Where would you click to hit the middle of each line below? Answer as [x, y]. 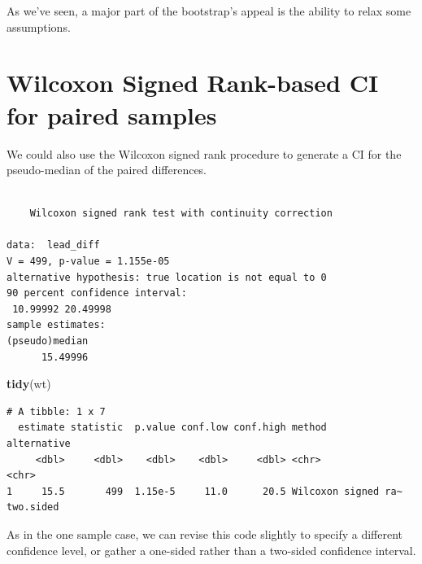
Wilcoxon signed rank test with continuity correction [181, 214]
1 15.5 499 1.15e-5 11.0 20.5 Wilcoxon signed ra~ [204, 491]
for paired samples [112, 114]
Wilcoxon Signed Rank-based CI [193, 83]
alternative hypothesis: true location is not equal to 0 [167, 277]
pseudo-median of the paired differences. [107, 170]
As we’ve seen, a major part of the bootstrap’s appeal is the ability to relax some [209, 11]
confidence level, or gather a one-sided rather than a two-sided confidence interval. [211, 550]
